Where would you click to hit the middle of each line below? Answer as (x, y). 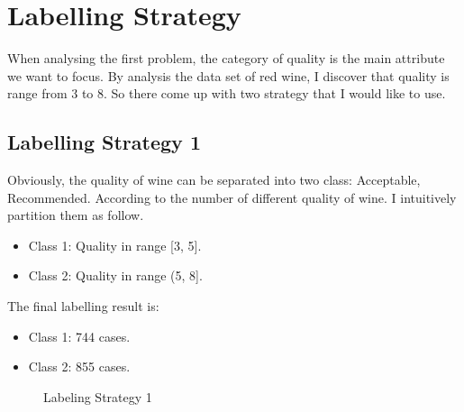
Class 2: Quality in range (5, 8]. (115, 275)
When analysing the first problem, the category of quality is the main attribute (226, 58)
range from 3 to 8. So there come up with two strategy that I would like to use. (227, 93)
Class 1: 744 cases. (79, 336)
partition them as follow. (76, 215)
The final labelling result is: (83, 306)
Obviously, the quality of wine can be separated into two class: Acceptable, (214, 180)
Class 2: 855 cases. (79, 366)
